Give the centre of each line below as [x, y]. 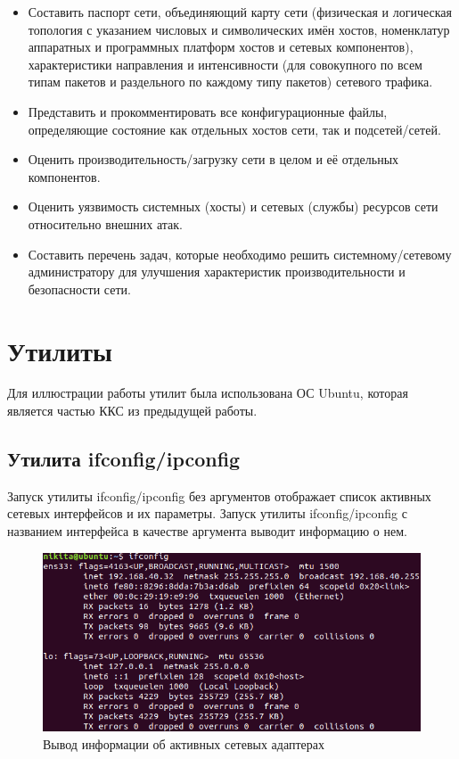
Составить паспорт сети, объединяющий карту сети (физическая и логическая [240, 12]
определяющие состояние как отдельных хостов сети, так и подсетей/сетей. [234, 129]
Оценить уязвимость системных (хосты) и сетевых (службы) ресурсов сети [233, 206]
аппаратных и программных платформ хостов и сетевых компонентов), [221, 47]
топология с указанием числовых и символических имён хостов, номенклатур [239, 29]
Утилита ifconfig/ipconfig [124, 459]
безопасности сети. [79, 289]
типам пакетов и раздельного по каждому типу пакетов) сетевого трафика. [230, 82]
